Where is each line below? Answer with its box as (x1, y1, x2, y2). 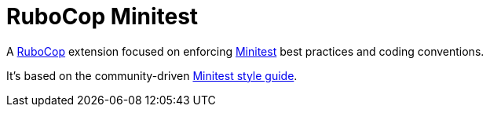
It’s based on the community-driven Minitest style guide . (6, 68, 298, 82)
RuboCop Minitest (6, 3, 199, 30)
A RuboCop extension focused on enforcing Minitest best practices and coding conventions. (6, 44, 485, 58)
